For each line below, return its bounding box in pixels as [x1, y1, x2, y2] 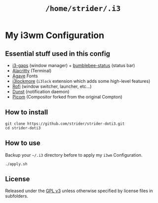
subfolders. [5, 193, 29, 199]
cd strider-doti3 [5, 125, 41, 131]
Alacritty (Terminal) [12, 68, 52, 73]
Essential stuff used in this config [5, 49, 110, 58]
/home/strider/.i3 [45, 4, 121, 13]
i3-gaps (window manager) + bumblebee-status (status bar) [12, 63, 135, 68]
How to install [5, 108, 48, 117]
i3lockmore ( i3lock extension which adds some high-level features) [12, 78, 151, 84]
